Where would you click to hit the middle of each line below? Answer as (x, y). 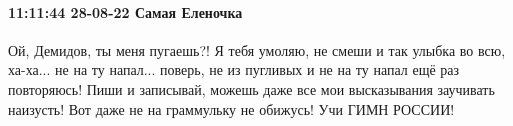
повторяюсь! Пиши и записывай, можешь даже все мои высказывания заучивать (251, 88)
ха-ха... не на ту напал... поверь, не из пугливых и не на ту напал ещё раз (234, 69)
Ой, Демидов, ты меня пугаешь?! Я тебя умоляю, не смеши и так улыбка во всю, (257, 49)
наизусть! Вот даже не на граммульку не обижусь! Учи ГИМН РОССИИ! (231, 108)
